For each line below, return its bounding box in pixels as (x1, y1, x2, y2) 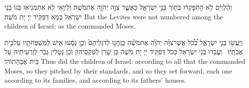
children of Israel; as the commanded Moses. (4, 21, 136, 31)
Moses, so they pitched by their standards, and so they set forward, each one (4, 65, 233, 75)
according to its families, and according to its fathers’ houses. (4, 75, 187, 85)
